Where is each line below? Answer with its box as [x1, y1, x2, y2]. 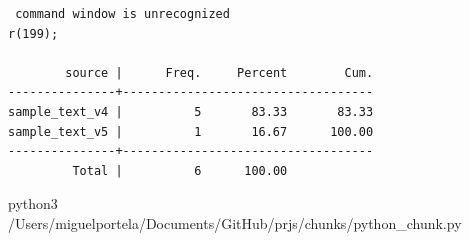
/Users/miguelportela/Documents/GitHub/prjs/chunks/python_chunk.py [8, 212, 462, 233]
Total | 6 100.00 [72, 163, 288, 178]
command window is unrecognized [15, 7, 230, 21]
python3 [8, 193, 58, 214]
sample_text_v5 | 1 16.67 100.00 [8, 124, 374, 139]
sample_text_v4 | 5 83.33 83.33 [8, 104, 374, 119]
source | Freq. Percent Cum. [65, 65, 374, 80]
